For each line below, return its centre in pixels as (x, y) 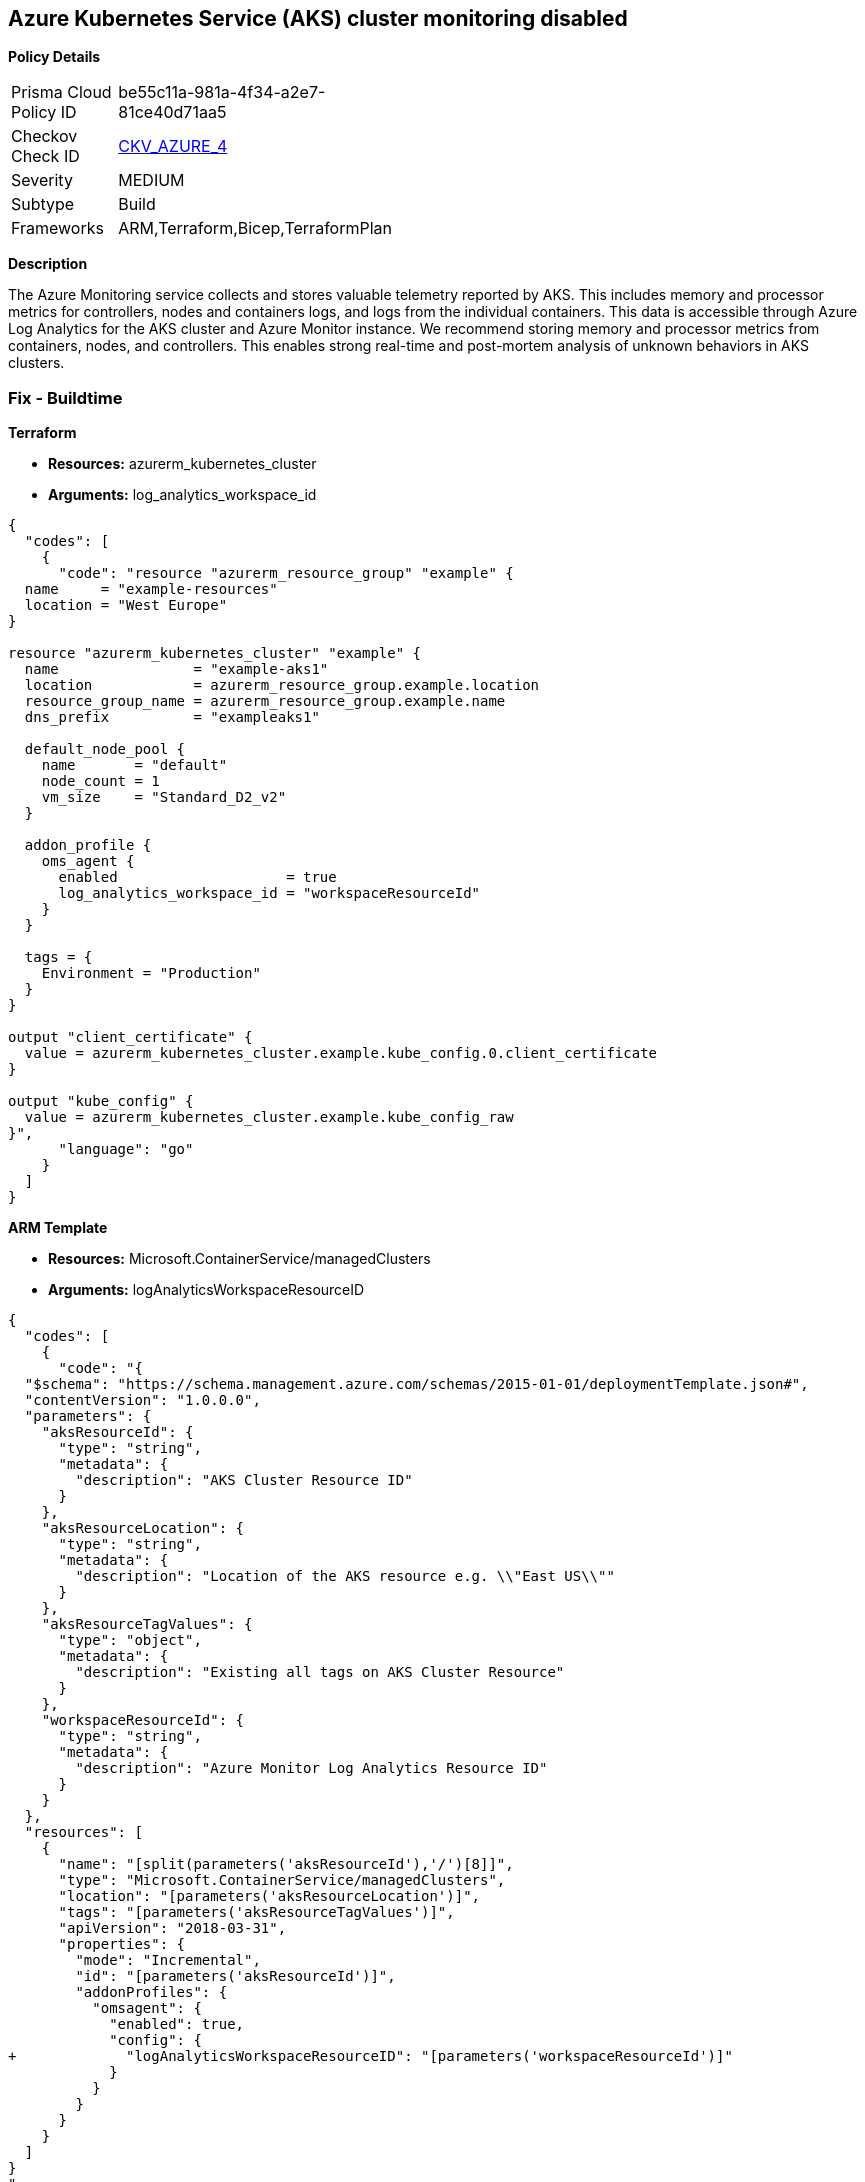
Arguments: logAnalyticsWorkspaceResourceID (206, 1290)
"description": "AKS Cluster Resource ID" (244, 1480)
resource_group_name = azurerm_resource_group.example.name (265, 701)
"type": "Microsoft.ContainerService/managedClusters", (282, 1880)
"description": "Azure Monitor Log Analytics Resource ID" (311, 1768)
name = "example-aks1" (176, 669)
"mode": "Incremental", (168, 1960)
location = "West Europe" (126, 605)
